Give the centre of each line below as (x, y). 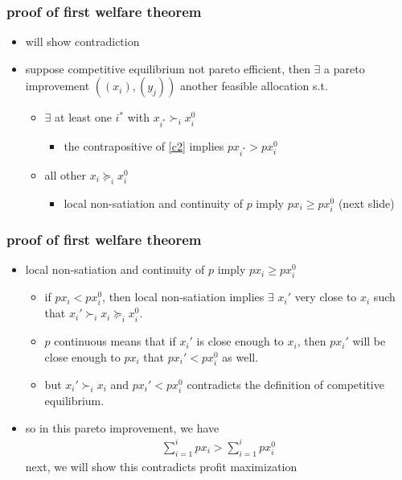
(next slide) (366, 203)
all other (65, 174)
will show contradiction (82, 41)
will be (369, 341)
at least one (83, 117)
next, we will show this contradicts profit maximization (161, 466)
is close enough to (240, 341)
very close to (326, 297)
